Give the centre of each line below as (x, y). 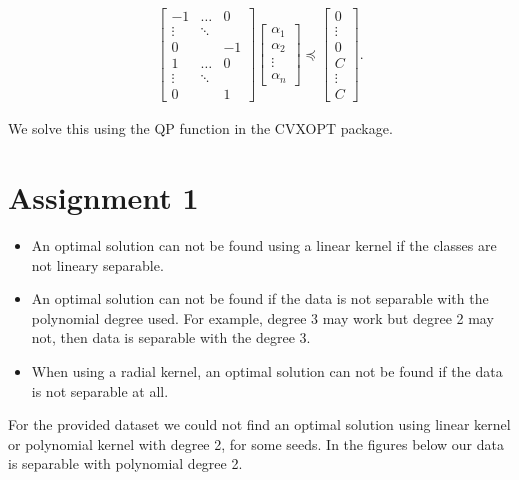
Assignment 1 (103, 197)
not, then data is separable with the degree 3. (171, 337)
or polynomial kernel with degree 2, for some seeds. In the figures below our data (256, 443)
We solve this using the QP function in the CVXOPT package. (200, 128)
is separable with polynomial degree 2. (125, 463)
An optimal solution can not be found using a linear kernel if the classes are (264, 244)
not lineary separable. (97, 264)
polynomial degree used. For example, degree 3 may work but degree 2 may (262, 317)
